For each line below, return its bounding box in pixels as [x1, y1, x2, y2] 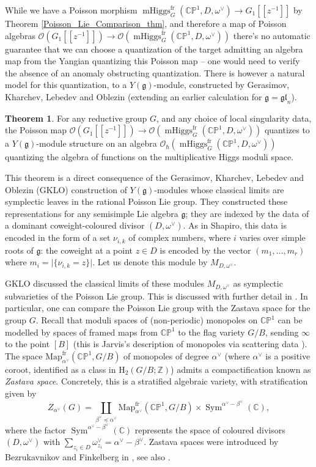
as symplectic [233, 277, 283, 290]
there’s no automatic [233, 29, 310, 42]
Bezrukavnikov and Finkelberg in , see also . [5, 450, 171, 463]
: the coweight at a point [40, 243, 133, 256]
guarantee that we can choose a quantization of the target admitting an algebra [5, 42, 303, 55]
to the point [5, 337, 50, 350]
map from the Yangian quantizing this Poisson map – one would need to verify [5, 54, 300, 67]
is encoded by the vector [160, 243, 251, 256]
